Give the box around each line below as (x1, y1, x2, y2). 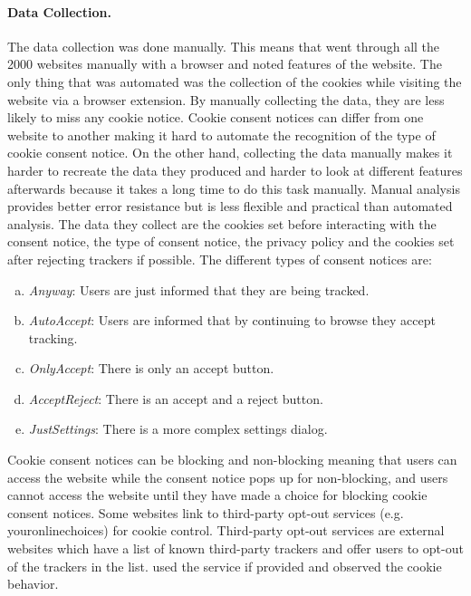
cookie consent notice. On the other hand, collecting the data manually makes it (7, 143, 453, 162)
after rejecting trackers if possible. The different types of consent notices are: (7, 249, 432, 268)
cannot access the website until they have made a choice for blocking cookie (7, 485, 428, 505)
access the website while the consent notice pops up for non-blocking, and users (7, 467, 448, 486)
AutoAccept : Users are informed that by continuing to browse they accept (28, 311, 436, 330)
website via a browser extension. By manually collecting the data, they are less (7, 90, 445, 109)
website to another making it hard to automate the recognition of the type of (7, 125, 436, 144)
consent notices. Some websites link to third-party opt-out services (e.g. (7, 503, 404, 522)
